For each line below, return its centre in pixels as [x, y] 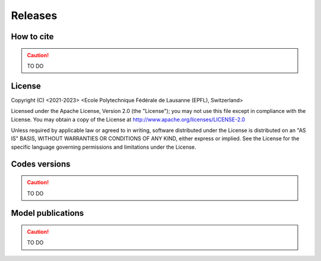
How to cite [32, 37]
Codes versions [41, 164]
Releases [34, 15]
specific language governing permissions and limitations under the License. [103, 147]
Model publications [48, 213]
